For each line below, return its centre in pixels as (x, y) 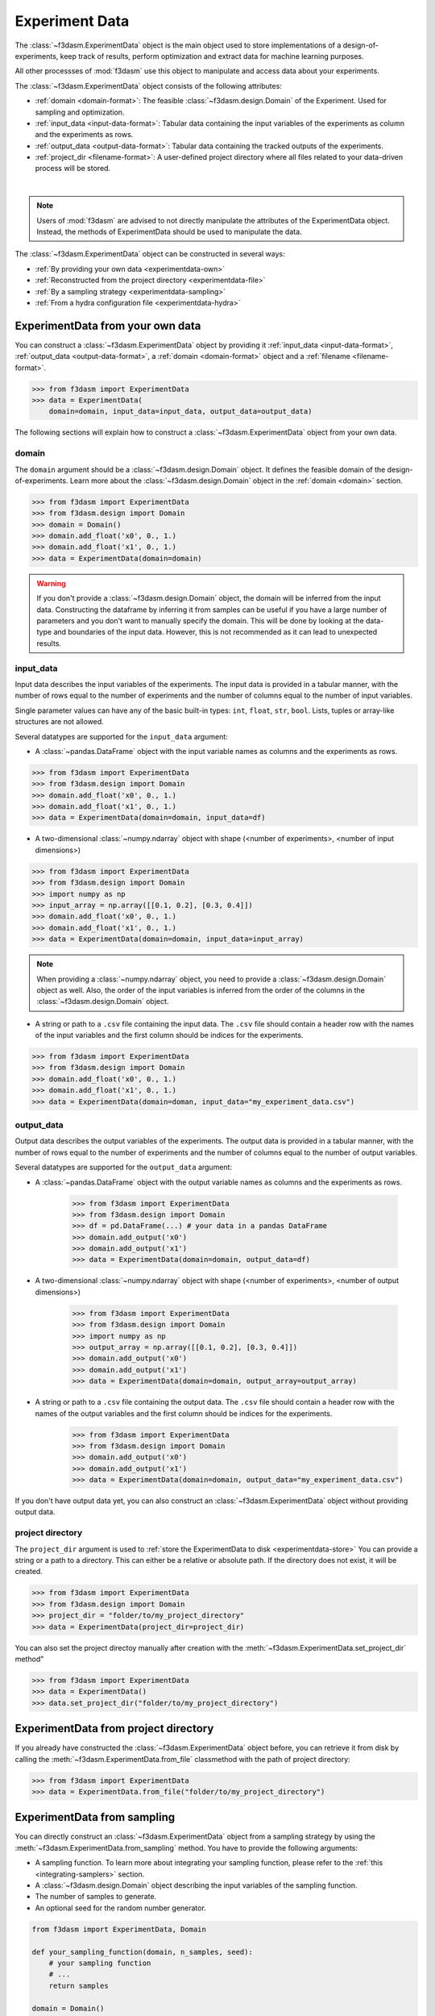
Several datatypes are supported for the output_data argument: (124, 1167)
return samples (79, 1985)
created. (29, 1572)
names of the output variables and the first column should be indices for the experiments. (184, 1413)
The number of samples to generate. (96, 1897)
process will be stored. (73, 169)
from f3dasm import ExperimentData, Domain (119, 1929)
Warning (51, 583)
